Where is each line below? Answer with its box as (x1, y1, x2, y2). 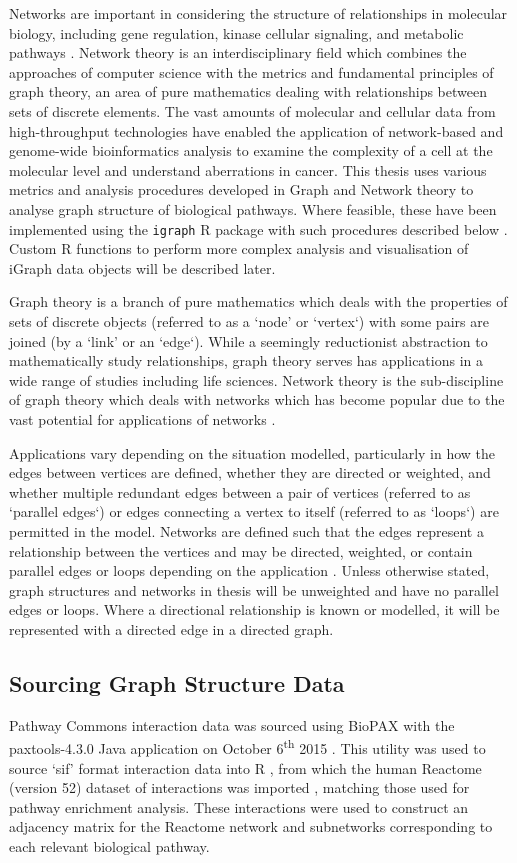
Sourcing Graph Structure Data (9, 667, 345, 698)
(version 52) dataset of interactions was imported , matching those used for (9, 777, 470, 798)
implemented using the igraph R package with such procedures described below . (9, 218, 508, 239)
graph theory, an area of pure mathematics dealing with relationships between (9, 81, 488, 102)
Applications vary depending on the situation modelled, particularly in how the (9, 442, 496, 463)
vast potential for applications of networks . (9, 408, 276, 429)
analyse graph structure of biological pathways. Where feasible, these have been (9, 198, 497, 219)
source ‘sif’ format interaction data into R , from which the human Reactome (9, 757, 482, 778)
